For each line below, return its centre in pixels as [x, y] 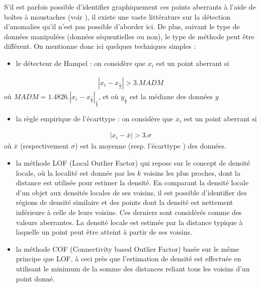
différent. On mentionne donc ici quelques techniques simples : [100, 46]
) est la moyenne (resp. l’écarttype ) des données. [151, 146]
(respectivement [45, 146]
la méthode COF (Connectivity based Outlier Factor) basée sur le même [127, 248]
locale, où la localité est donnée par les [75, 172]
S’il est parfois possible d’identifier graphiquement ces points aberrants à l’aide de [130, 7]
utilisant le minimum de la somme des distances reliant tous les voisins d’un [133, 268]
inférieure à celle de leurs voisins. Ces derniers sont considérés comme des [129, 212]
